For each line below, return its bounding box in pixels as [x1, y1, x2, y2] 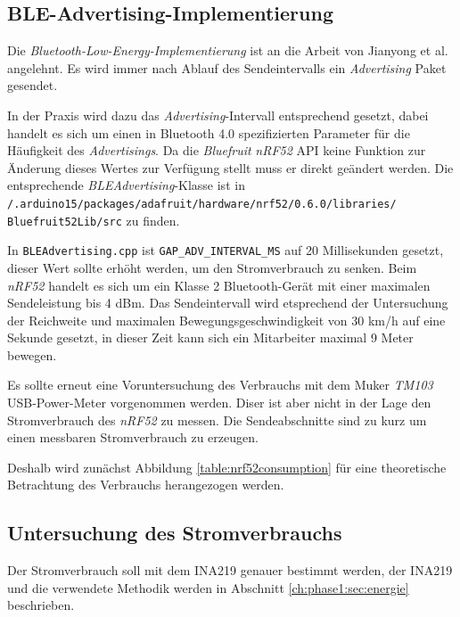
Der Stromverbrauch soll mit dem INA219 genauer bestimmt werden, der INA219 [7, 561, 453, 580]
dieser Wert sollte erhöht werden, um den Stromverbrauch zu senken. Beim [7, 258, 417, 276]
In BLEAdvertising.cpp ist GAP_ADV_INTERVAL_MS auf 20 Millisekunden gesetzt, [7, 241, 444, 259]
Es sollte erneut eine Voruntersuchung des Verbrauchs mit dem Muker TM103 [7, 375, 433, 394]
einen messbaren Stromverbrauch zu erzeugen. [7, 428, 259, 447]
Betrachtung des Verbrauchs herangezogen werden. [7, 475, 284, 494]
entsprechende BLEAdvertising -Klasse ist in [7, 176, 245, 194]
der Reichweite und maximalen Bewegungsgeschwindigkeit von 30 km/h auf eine [7, 310, 446, 329]
